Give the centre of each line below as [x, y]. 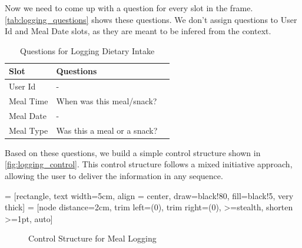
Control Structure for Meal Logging [92, 238]
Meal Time [29, 101]
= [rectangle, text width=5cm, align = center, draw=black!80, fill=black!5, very [149, 195]
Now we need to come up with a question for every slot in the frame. [129, 8]
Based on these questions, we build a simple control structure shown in [133, 152]
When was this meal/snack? [107, 101]
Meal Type [29, 130]
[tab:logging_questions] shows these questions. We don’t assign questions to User [151, 19]
